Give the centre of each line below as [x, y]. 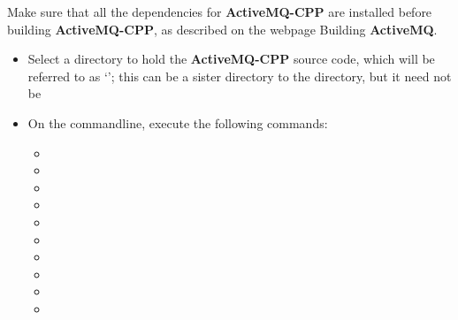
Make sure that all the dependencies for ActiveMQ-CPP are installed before [220, 11]
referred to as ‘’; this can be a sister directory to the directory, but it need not [240, 76]
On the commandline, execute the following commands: [178, 122]
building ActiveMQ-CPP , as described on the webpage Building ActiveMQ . [222, 29]
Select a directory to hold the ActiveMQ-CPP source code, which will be [231, 59]
